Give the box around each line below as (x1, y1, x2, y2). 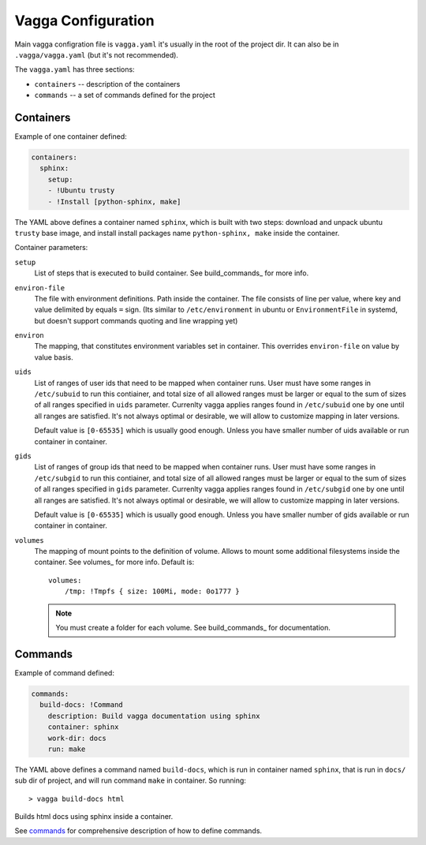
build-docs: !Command (39, 701, 124, 709)
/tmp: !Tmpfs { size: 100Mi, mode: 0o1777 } (64, 587, 240, 596)
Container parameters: (14, 243, 88, 252)
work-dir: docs (47, 734, 106, 742)
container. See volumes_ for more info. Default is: (34, 557, 195, 567)
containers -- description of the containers (34, 79, 181, 88)
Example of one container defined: (14, 132, 128, 141)
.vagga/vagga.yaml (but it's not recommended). (14, 50, 179, 59)
